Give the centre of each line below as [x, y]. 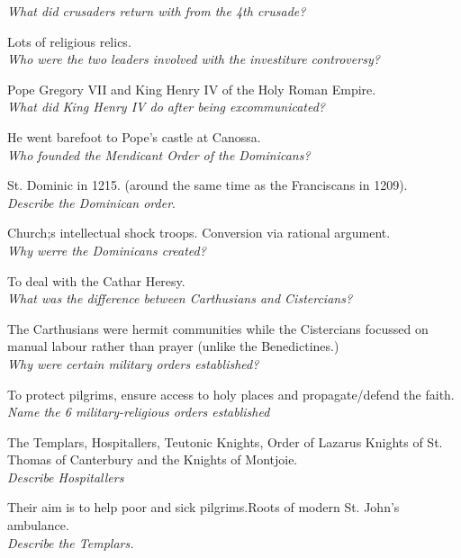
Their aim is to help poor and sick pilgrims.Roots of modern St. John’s [203, 507]
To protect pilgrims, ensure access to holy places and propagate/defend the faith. [231, 394]
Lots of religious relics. [69, 41]
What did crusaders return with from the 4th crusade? [157, 11]
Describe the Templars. [71, 542]
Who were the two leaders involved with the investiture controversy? [194, 59]
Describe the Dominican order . [91, 202]
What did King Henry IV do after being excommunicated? [167, 107]
